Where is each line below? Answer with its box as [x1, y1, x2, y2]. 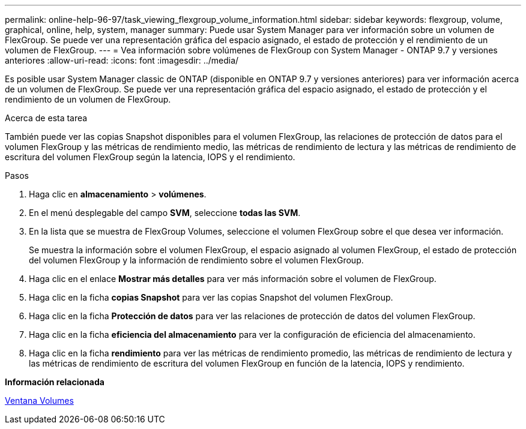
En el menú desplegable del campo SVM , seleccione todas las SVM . [29, 208, 301, 218]
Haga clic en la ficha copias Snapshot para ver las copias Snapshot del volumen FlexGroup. [29, 292, 393, 302]
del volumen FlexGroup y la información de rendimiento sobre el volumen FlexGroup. [29, 255, 364, 265]
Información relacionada [5, 377, 104, 387]
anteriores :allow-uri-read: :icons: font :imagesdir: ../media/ [5, 55, 239, 65]
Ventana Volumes [5, 395, 74, 406]
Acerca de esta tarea [5, 113, 88, 123]
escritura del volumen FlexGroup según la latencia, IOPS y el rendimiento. [5, 152, 295, 162]
